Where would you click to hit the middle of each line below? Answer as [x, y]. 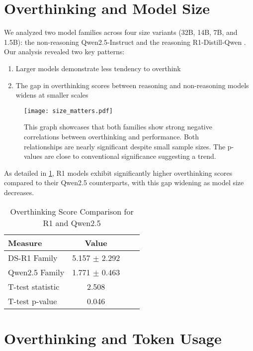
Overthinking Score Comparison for [72, 211]
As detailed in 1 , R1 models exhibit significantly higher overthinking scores [118, 173]
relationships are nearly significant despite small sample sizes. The [125, 146]
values [33, 156]
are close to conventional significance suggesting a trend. [130, 156]
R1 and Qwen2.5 [72, 223]
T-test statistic [34, 286]
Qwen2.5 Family [36, 272]
